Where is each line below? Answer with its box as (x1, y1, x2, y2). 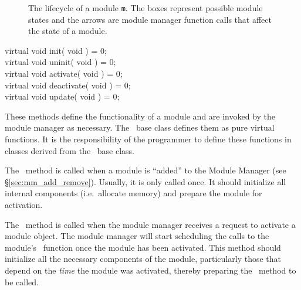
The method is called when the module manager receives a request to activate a (5, 218, 296, 230)
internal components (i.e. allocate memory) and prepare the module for (5, 187, 262, 199)
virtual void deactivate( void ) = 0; (5, 79, 131, 91)
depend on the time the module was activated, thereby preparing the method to (5, 264, 296, 276)
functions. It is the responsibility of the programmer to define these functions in (5, 133, 292, 145)
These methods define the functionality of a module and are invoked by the (5, 110, 276, 122)
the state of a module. (28, 25, 107, 37)
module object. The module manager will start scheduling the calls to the (5, 230, 269, 242)
